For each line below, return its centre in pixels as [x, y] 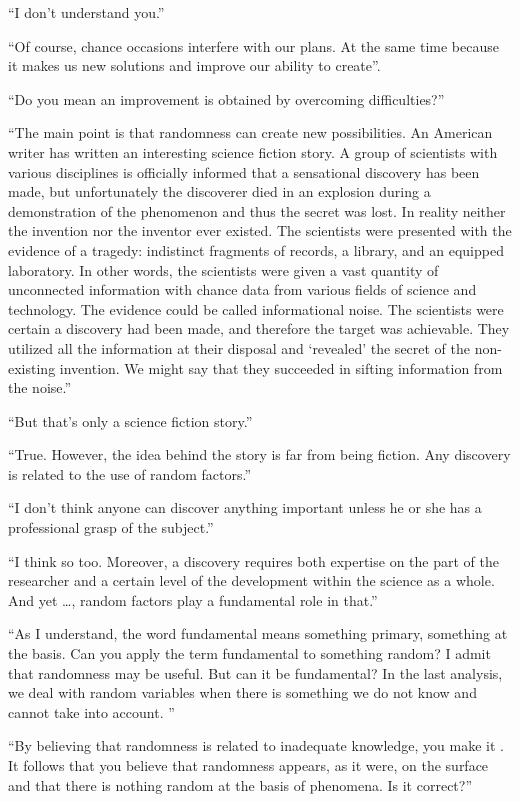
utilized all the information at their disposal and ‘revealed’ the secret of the [239, 347]
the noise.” [40, 387]
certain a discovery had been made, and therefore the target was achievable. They [259, 328]
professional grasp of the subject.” [111, 527]
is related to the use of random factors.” [129, 473]
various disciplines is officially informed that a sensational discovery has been [244, 171]
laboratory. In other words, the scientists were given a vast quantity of [223, 269]
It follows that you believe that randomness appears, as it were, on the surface [248, 765]
